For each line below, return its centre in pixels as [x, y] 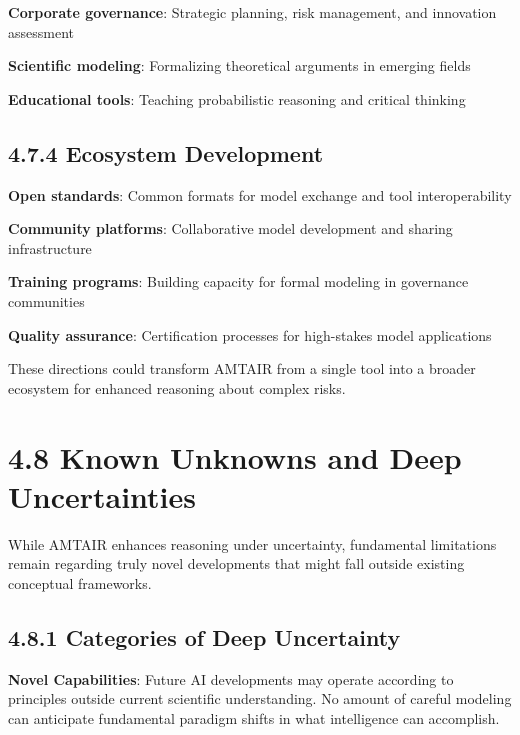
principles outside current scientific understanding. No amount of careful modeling [260, 698]
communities [46, 300]
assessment [41, 31]
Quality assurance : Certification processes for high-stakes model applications [250, 334]
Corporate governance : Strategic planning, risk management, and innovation [252, 12]
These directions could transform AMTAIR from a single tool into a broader [242, 368]
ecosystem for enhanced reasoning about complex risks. [177, 387]
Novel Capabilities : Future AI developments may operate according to [231, 678]
